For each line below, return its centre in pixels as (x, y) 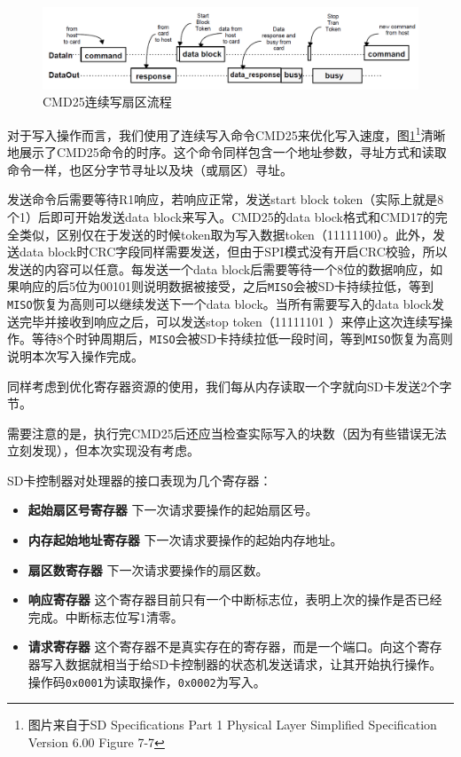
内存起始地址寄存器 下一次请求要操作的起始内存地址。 (185, 540)
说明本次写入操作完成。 (75, 355)
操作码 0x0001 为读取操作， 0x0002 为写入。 (147, 681)
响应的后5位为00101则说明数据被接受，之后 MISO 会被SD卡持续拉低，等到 (227, 286)
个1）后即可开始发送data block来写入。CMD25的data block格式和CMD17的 (221, 216)
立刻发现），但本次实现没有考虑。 (103, 450)
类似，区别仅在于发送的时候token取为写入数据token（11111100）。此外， (226, 234)
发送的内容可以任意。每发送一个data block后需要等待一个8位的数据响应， (219, 268)
